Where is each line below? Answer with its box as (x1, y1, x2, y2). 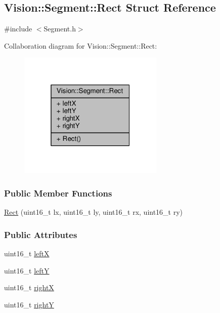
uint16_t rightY (4, 299, 54, 309)
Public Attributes (4, 228, 77, 241)
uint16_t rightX (4, 282, 54, 293)
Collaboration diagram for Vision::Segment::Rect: (4, 40, 157, 51)
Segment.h (43, 23, 76, 34)
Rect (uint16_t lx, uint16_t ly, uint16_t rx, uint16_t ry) (4, 207, 183, 217)
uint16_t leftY (4, 265, 50, 276)
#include (4, 23, 32, 34)
